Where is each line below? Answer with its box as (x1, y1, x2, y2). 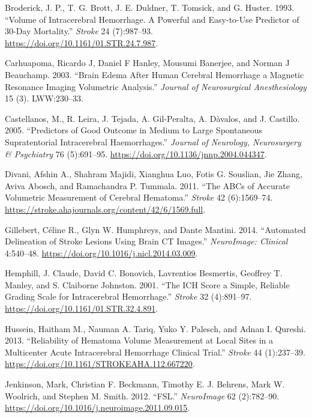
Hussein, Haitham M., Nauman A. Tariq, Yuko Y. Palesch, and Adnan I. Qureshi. (5, 322, 306, 335)
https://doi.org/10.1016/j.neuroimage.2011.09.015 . (5, 401, 190, 414)
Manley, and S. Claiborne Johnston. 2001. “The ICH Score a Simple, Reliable (5, 278, 290, 291)
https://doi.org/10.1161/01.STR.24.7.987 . (5, 36, 158, 49)
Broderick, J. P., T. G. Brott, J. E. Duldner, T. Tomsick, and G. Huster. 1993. (5, 1, 295, 13)
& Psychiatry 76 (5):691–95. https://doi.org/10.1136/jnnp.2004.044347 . (5, 147, 267, 160)
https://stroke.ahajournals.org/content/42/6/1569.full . (5, 202, 206, 215)
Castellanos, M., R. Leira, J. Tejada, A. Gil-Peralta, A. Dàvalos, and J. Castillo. (5, 112, 300, 124)
